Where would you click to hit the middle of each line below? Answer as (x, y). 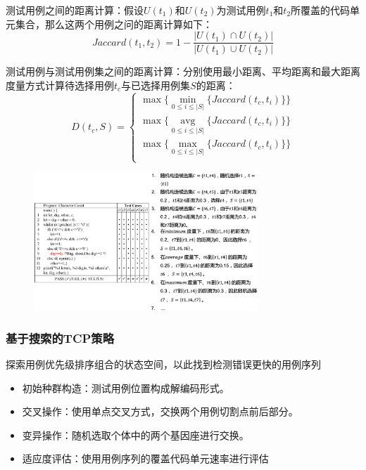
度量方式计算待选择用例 (60, 85)
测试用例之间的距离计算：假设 (75, 10)
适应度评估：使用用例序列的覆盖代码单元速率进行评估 (145, 458)
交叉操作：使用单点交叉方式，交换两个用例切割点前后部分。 (160, 411)
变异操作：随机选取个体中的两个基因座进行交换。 (135, 435)
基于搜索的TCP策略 (60, 338)
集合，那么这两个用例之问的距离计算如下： (114, 24)
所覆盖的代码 (321, 10)
